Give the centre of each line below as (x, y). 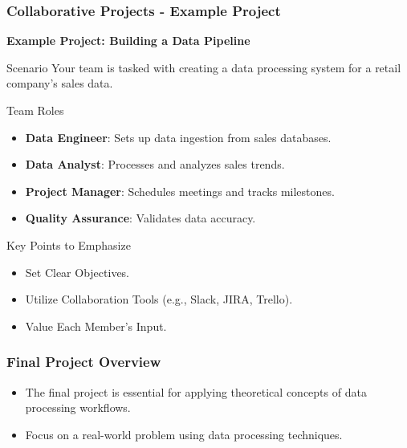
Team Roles (35, 110)
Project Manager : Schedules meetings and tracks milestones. (180, 191)
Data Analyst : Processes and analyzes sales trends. (155, 164)
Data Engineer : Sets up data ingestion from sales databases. (178, 137)
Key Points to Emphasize (69, 244)
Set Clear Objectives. (77, 272)
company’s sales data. (60, 83)
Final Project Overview (84, 362)
